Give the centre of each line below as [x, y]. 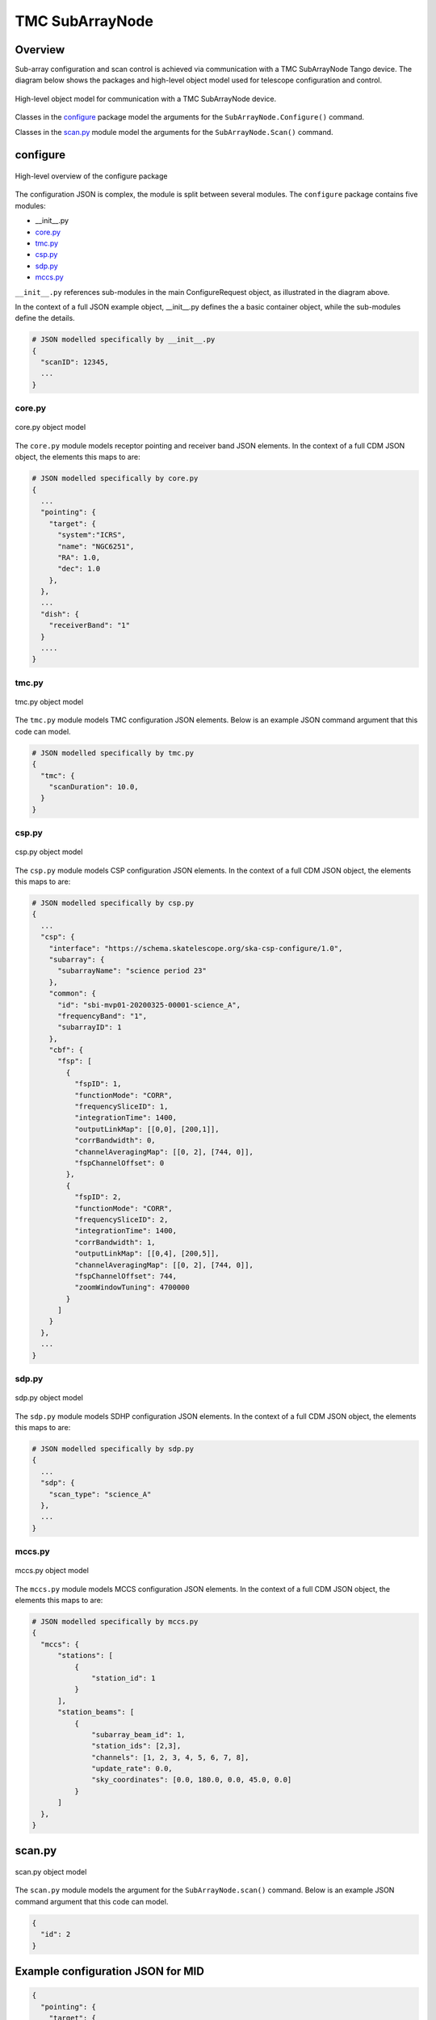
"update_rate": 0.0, [132, 1769]
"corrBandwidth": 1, [115, 1242]
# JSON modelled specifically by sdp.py [113, 1449]
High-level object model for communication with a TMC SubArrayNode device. [146, 99]
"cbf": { [66, 1050]
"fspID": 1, [98, 1084]
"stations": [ [85, 1656]
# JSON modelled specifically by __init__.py [124, 340]
